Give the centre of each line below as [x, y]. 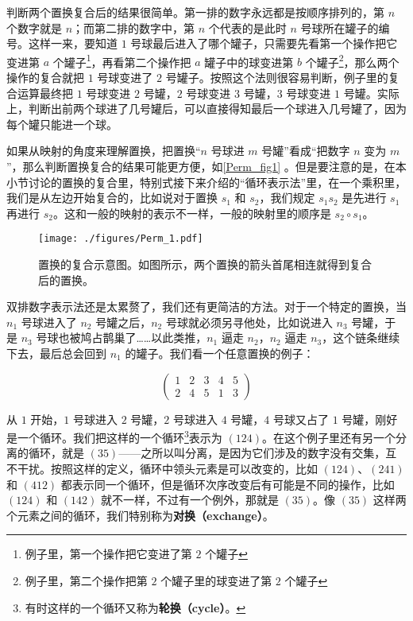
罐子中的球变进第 [249, 62]
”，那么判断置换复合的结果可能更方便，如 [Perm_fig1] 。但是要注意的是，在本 [206, 166]
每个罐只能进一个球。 [62, 124]
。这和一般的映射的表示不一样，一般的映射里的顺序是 [192, 213]
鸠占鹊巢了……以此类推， [144, 338]
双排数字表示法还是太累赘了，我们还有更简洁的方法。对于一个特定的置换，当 [206, 307]
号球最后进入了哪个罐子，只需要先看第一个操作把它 [264, 43]
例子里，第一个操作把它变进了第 [108, 554]
